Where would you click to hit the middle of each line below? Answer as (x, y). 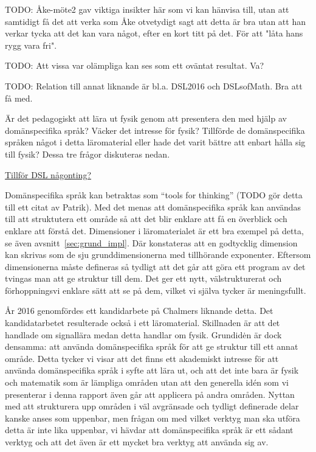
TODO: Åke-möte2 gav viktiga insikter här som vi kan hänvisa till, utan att (147, 9)
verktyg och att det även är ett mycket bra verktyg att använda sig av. (137, 442)
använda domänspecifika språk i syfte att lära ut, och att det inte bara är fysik (152, 370)
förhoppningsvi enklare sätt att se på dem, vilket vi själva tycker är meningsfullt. (156, 290)
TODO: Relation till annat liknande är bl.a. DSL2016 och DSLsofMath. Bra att (154, 85)
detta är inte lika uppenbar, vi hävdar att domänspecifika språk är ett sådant (149, 430)
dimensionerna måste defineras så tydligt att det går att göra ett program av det (155, 266)
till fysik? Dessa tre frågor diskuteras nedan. (88, 154)
